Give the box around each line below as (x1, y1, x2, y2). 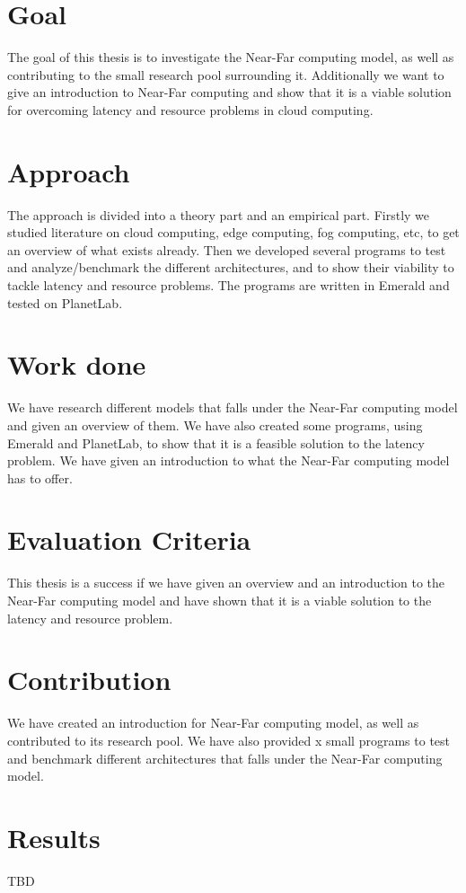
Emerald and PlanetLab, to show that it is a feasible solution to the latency (7, 433, 425, 452)
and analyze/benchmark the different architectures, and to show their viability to (7, 258, 454, 277)
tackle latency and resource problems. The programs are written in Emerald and (7, 276, 450, 294)
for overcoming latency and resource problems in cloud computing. (7, 100, 374, 119)
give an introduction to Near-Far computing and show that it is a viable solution (7, 83, 452, 102)
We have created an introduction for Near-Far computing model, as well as (7, 713, 419, 732)
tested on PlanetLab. (7, 293, 123, 312)
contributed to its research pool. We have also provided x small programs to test (7, 730, 451, 749)
